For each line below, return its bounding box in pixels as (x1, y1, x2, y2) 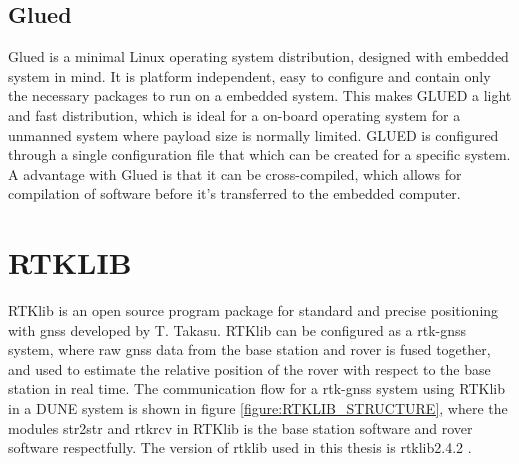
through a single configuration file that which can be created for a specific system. (8, 144, 511, 165)
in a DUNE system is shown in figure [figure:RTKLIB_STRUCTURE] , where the (8, 398, 508, 419)
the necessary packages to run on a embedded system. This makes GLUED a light (8, 85, 512, 106)
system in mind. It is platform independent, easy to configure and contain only (8, 65, 491, 86)
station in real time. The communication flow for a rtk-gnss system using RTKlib (8, 378, 505, 399)
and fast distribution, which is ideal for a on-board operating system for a (8, 104, 461, 125)
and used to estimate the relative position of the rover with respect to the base (8, 358, 491, 379)
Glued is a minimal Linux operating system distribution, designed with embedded (8, 46, 509, 67)
